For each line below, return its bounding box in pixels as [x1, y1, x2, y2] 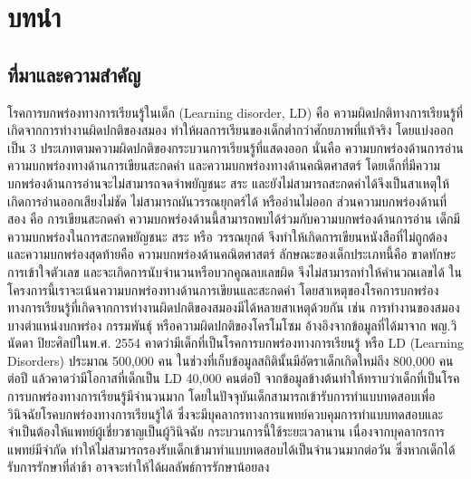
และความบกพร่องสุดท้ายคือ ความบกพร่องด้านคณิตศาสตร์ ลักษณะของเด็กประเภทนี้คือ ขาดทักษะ [7, 244, 457, 263]
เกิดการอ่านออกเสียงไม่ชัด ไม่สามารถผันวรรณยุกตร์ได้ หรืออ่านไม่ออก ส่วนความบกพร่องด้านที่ [7, 191, 447, 210]
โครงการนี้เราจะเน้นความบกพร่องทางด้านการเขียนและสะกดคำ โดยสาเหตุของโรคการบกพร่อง [7, 280, 439, 299]
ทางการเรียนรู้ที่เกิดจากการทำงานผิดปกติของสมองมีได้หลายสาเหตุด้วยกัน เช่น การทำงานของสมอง [7, 298, 460, 317]
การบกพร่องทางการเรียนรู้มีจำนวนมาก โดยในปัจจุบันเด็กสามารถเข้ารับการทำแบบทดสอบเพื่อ [7, 387, 436, 406]
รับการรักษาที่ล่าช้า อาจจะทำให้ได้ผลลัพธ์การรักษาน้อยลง [7, 457, 270, 476]
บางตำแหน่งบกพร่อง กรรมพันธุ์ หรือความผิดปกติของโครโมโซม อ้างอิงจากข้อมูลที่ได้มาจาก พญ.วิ [7, 315, 457, 334]
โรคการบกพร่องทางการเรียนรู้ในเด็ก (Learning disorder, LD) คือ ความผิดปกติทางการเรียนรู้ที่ [7, 102, 464, 121]
